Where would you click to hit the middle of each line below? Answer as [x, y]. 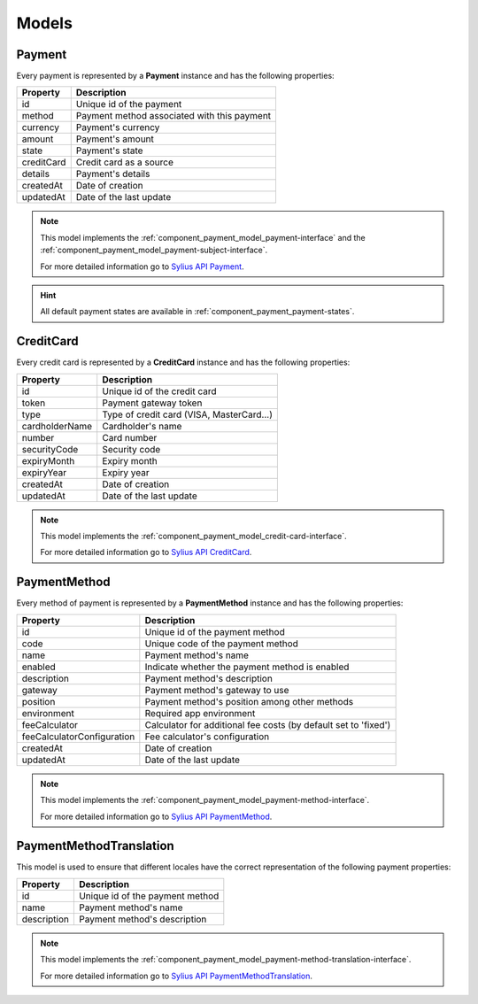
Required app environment [200, 713]
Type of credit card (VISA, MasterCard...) [188, 414]
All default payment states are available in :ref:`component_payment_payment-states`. [197, 312]
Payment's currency [118, 127]
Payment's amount [115, 139]
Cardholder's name [142, 426]
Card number [130, 437]
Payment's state [109, 151]
